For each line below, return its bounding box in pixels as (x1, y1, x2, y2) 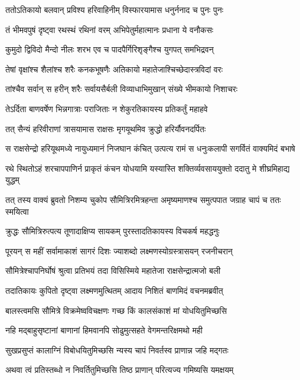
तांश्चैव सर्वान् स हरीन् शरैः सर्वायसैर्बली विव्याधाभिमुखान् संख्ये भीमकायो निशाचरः (5, 83, 238, 95)
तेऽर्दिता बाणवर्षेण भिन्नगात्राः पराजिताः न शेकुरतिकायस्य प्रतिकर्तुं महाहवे (5, 102, 208, 114)
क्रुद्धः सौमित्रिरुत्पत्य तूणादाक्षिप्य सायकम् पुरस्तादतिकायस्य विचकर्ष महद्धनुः (5, 225, 220, 237)
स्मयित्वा (5, 205, 29, 217)
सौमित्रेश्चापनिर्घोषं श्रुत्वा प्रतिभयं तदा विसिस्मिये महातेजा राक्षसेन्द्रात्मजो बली (5, 264, 221, 277)
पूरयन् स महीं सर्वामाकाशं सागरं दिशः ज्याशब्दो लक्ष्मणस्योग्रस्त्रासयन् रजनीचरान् (5, 244, 233, 257)
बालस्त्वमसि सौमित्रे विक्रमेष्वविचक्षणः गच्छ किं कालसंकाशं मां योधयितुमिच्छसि (5, 304, 227, 316)
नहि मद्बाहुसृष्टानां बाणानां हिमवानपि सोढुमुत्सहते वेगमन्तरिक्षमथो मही (5, 324, 203, 336)
